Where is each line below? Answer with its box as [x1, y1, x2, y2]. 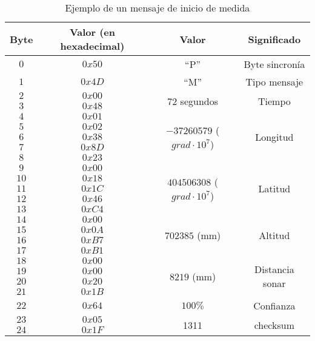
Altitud [259, 228, 290, 242]
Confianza [253, 299, 296, 312]
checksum [254, 317, 294, 332]
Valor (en [69, 25, 116, 39]
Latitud [258, 181, 291, 195]
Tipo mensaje [245, 75, 303, 89]
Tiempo [257, 93, 291, 108]
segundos [180, 93, 218, 108]
